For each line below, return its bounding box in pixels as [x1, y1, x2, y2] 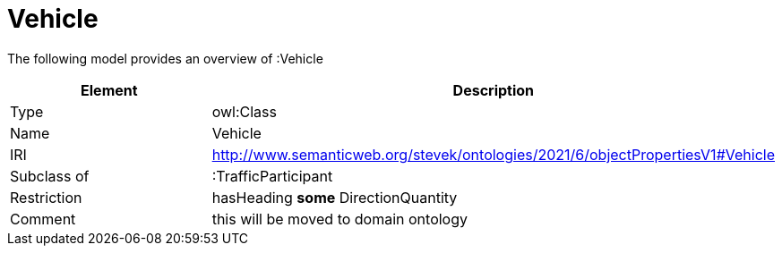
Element [81, 80, 138, 99]
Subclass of [10, 166, 90, 185]
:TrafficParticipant [211, 166, 333, 185]
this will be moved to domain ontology [211, 209, 468, 228]
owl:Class [211, 102, 277, 121]
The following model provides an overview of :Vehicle [7, 50, 323, 66]
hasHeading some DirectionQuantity [211, 188, 458, 207]
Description [452, 80, 535, 99]
